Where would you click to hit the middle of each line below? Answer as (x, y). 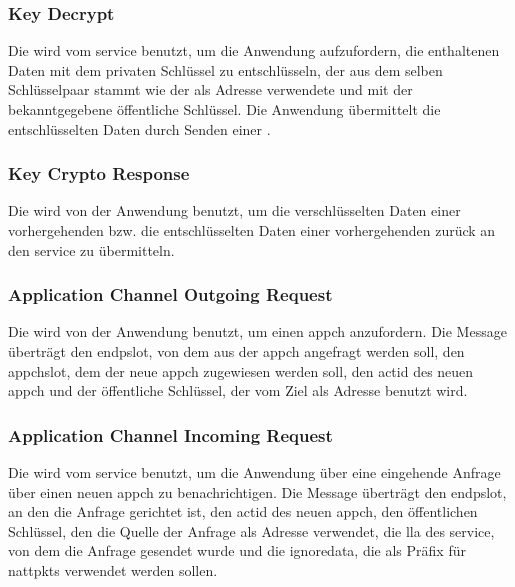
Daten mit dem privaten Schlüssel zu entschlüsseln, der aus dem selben (225, 69)
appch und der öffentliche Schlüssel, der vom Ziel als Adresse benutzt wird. (238, 390)
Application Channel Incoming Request (170, 434)
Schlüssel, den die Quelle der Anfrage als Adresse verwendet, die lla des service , (251, 530)
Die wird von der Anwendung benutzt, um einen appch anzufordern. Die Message (257, 331)
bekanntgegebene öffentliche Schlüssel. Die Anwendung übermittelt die (224, 109)
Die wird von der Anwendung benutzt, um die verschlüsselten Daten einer (234, 210)
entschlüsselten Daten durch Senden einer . (139, 128)
